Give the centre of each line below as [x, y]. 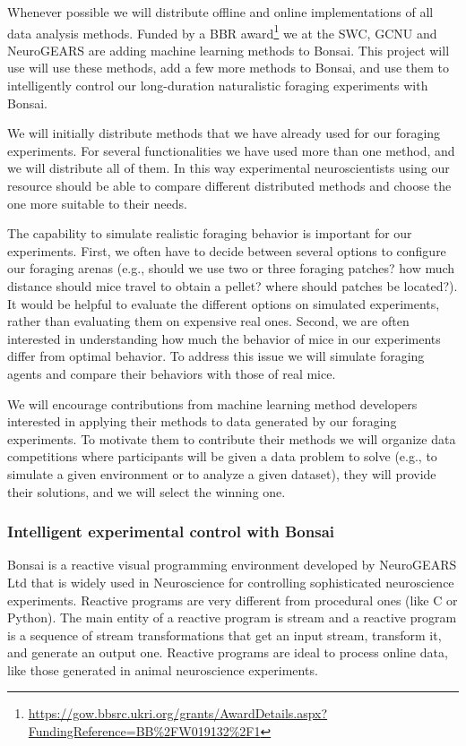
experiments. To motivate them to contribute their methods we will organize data [232, 438]
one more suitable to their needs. [97, 203]
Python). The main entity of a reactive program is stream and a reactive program [232, 617]
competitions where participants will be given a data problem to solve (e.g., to [222, 456]
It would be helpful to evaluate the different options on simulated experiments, [224, 303]
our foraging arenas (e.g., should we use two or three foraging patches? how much [231, 268]
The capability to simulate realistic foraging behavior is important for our [210, 233]
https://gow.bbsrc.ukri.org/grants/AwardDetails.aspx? [178, 713]
